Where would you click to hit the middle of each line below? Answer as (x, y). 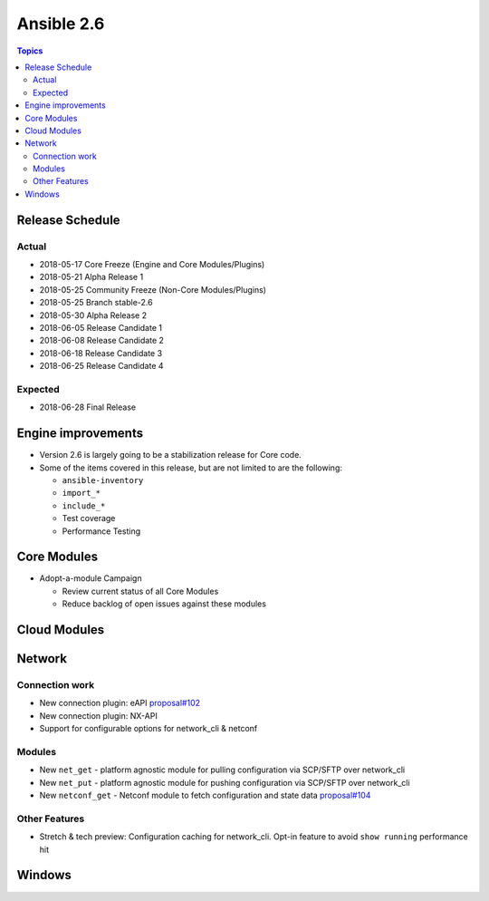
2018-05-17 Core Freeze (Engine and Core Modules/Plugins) (152, 264)
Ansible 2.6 (61, 24)
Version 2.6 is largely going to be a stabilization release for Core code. (171, 455)
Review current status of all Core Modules (140, 591)
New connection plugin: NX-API (98, 715)
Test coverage (89, 518)
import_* (81, 493)
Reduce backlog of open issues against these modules (164, 604)
